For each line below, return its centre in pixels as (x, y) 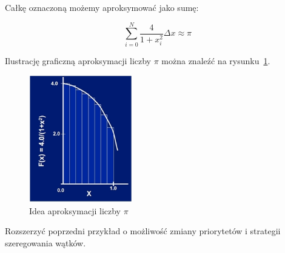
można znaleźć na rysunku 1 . (216, 60)
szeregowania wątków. (45, 242)
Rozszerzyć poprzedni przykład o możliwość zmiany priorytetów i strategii (143, 231)
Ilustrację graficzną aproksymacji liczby (78, 60)
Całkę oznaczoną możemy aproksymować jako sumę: (102, 7)
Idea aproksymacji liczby (75, 210)
